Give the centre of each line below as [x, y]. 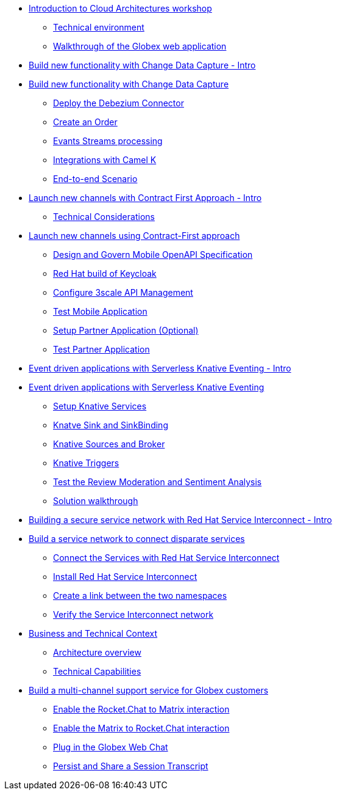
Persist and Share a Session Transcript [131, 766]
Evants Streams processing [108, 141]
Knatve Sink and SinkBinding [111, 425]
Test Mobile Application [100, 311]
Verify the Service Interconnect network [133, 614]
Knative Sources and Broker [109, 444]
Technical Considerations [104, 217]
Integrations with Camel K [105, 160]
